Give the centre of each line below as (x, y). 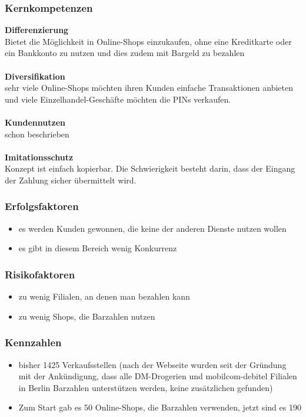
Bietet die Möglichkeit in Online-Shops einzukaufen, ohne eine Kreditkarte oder (148, 41)
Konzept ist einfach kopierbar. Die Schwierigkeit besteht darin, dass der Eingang (150, 168)
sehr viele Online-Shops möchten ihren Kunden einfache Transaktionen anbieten (149, 88)
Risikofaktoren (40, 274)
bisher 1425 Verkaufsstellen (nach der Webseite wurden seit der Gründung (152, 364)
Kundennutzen (35, 122)
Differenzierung (37, 30)
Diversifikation (35, 76)
